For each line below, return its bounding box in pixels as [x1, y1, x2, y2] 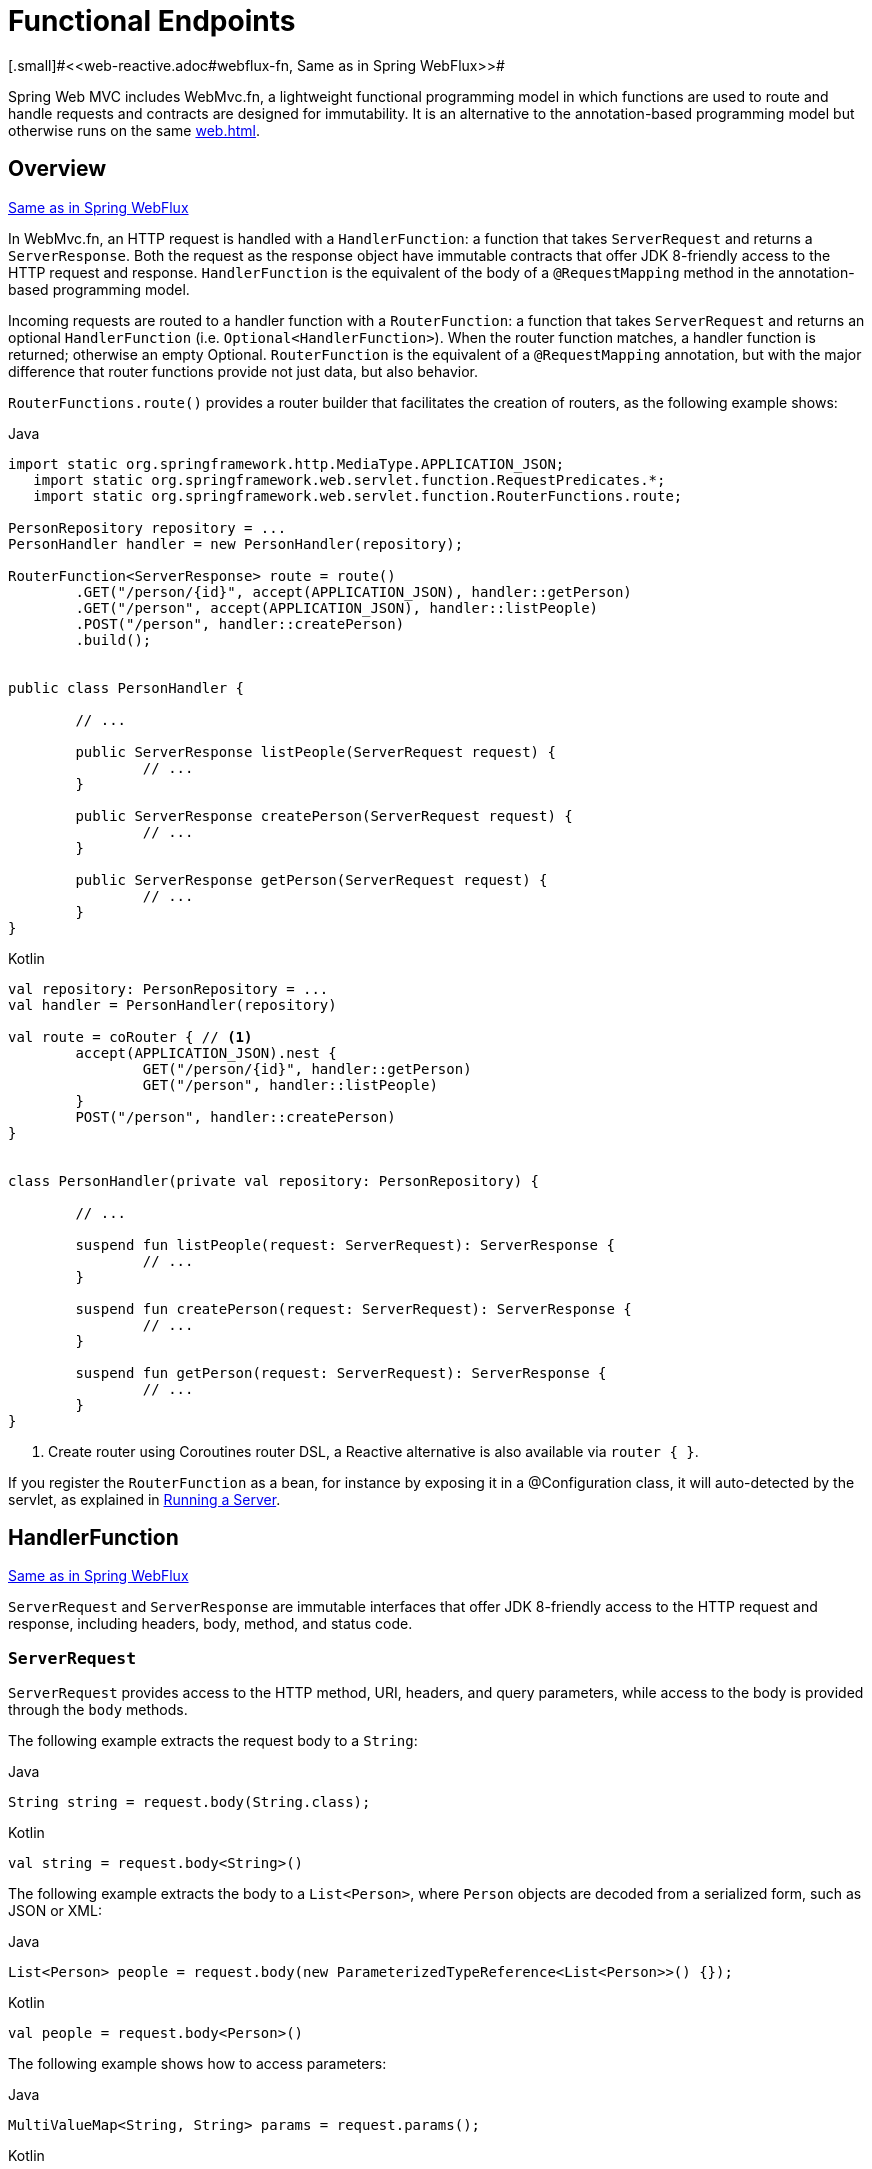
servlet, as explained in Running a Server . [8, 1490, 281, 1508]
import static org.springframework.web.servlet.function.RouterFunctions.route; [33, 487, 683, 504]
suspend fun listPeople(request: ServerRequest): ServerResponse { [75, 1236, 615, 1253]
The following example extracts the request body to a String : [8, 1732, 418, 1750]
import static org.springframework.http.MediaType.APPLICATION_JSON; [8, 455, 565, 472]
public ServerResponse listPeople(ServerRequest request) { [75, 743, 556, 760]
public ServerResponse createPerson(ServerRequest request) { [75, 807, 573, 824]
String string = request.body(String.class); [8, 1794, 371, 1811]
